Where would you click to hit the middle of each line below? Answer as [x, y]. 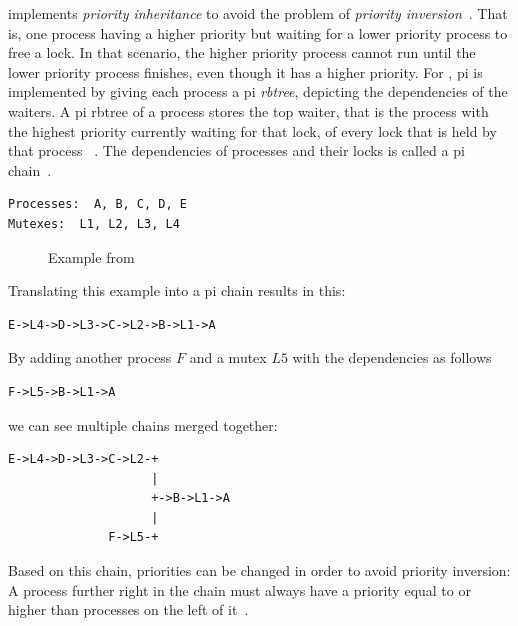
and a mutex [228, 357]
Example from [91, 256]
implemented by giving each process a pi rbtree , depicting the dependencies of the [258, 91]
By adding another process [90, 357]
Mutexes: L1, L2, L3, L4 [94, 223]
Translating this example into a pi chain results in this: [177, 290]
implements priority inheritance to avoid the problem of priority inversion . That [258, 13]
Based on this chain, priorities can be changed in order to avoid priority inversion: [259, 570]
